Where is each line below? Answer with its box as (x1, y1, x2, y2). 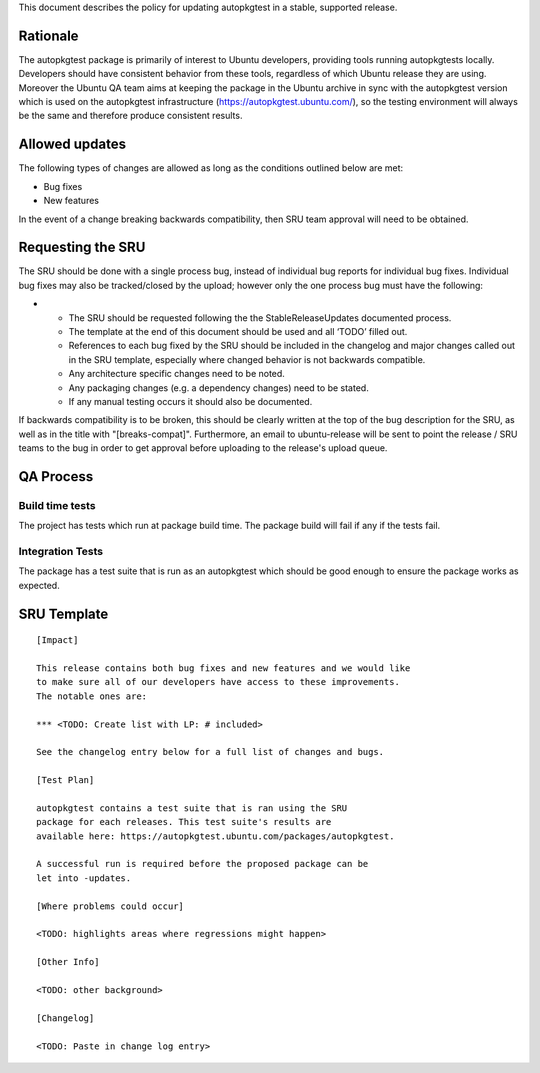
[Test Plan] (36, 775, 95, 786)
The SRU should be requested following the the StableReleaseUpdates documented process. (68, 311, 452, 324)
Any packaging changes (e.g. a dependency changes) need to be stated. (68, 381, 369, 394)
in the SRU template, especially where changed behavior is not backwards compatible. (68, 353, 426, 365)
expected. (18, 579, 60, 591)
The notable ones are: (36, 690, 148, 702)
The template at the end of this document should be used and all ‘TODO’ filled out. (68, 326, 408, 338)
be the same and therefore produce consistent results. (18, 110, 243, 122)
